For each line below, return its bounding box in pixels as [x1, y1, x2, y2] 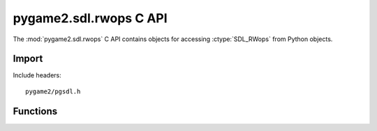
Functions [13, 105, 58, 117]
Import [13, 53, 43, 65]
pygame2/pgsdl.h [25, 87, 81, 95]
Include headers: [13, 71, 62, 79]
